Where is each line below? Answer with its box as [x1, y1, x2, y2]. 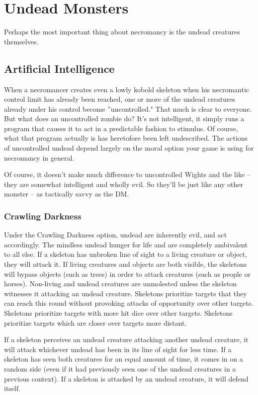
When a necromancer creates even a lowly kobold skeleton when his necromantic [4, 84, 250, 94]
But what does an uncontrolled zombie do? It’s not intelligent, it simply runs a [4, 113, 245, 124]
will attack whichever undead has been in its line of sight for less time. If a [4, 344, 232, 354]
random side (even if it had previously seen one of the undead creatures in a [4, 363, 236, 374]
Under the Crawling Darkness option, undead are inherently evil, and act [4, 229, 227, 240]
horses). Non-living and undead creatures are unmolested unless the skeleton [4, 278, 237, 289]
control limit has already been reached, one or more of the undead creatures [4, 94, 236, 104]
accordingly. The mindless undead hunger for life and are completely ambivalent [4, 239, 248, 249]
